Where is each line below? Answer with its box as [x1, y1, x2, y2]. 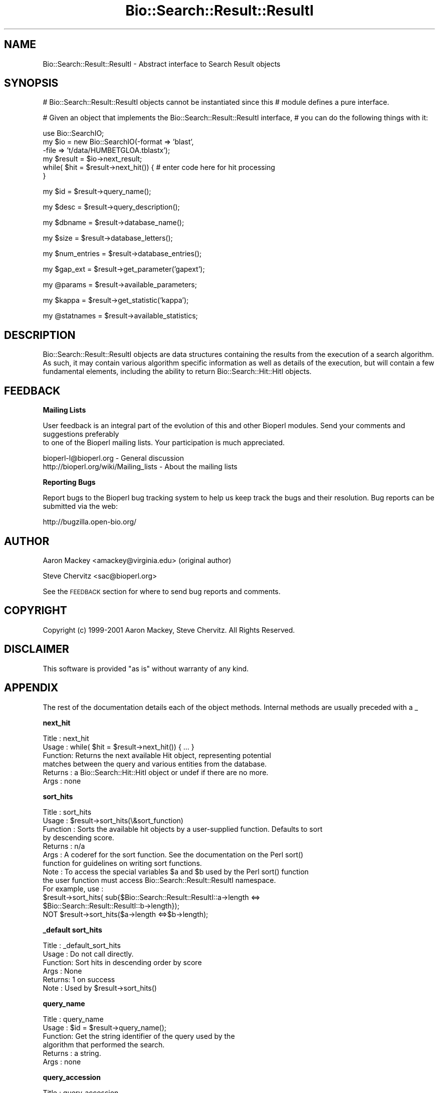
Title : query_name [43, 1014, 104, 1023]
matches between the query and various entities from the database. [43, 759, 267, 768]
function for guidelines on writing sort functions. [43, 858, 202, 867]
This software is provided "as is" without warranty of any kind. [43, 664, 249, 673]
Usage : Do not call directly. [43, 949, 134, 958]
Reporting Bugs [43, 478, 96, 487]
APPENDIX [4, 681, 59, 694]
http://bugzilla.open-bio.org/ [43, 517, 137, 526]
